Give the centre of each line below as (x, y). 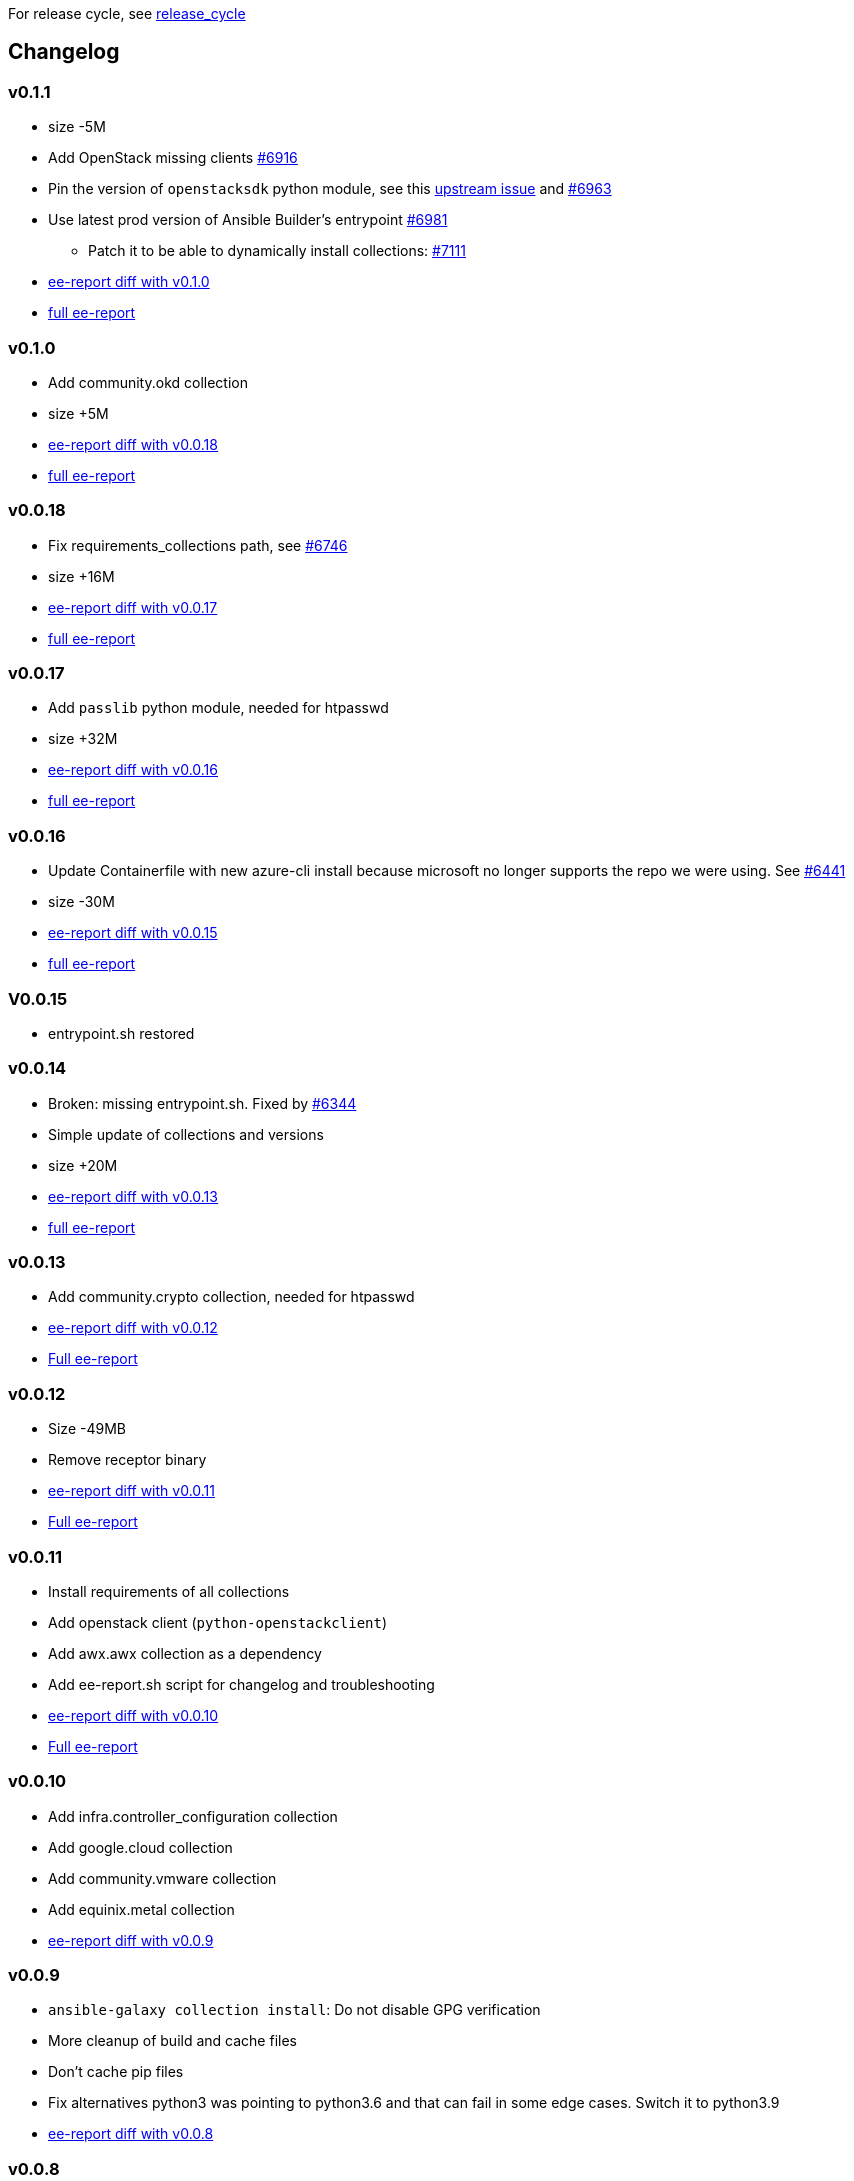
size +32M (83, 739)
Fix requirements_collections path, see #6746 (198, 545)
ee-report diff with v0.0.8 (131, 2134)
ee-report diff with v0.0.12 (133, 1328)
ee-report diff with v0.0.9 (131, 1940)
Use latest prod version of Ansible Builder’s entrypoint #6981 (248, 220)
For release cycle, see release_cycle (127, 13)
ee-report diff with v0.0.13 (133, 1196)
